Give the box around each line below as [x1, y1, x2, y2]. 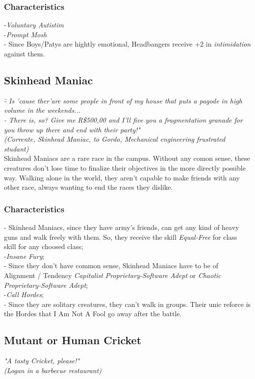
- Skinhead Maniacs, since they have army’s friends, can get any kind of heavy [4, 222, 239, 232]
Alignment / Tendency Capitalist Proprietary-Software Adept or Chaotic [4, 270, 221, 280]
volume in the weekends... [4, 105, 81, 115]
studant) [4, 143, 29, 153]
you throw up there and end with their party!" [4, 124, 140, 134]
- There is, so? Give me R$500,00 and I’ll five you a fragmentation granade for [4, 114, 243, 125]
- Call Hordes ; [4, 289, 44, 300]
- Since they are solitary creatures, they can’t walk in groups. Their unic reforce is [4, 299, 251, 309]
